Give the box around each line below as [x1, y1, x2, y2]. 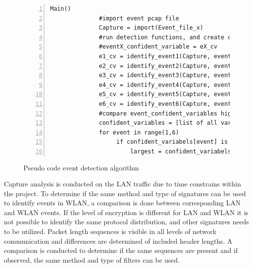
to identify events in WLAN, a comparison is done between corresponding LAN [4, 198, 241, 208]
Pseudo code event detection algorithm [23, 162, 139, 172]
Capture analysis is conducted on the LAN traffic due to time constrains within [4, 179, 241, 189]
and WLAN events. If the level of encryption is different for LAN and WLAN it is [4, 207, 249, 217]
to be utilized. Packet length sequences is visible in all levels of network [4, 226, 217, 236]
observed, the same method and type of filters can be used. [4, 254, 180, 265]
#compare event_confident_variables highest [99, 110, 245, 117]
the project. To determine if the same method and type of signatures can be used [4, 188, 246, 198]
